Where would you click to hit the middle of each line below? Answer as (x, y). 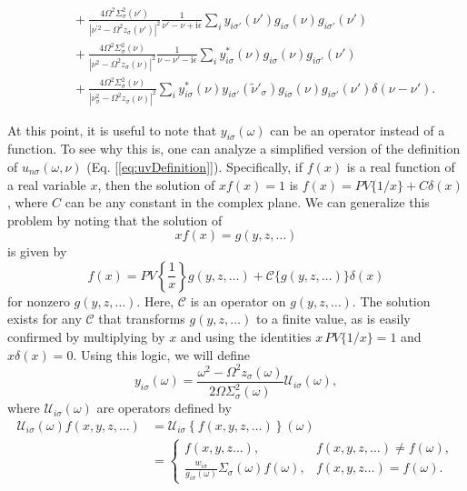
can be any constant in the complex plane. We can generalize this (247, 202)
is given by (37, 251)
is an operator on (238, 301)
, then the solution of (156, 184)
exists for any (45, 319)
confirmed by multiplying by (86, 337)
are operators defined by (164, 408)
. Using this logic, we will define (161, 354)
